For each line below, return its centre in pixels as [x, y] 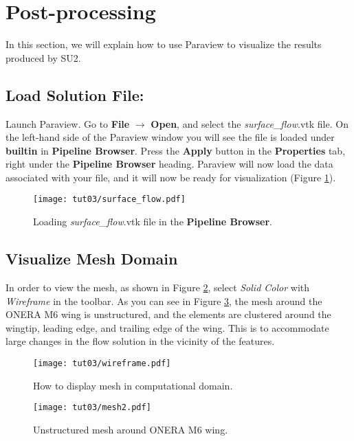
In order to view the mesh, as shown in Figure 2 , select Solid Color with [158, 287]
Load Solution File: [75, 94]
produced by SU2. [43, 57]
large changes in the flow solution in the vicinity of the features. [140, 341]
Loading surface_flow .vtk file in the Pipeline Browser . [153, 222]
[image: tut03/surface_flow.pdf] [109, 200]
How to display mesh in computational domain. [133, 385]
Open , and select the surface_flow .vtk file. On [250, 123]
